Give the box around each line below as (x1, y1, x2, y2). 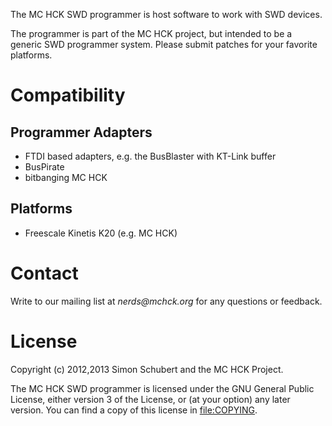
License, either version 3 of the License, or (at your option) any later (10, 393, 291, 405)
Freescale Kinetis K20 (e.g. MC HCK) (24, 227, 178, 239)
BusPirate (24, 161, 65, 173)
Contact (10, 262, 79, 284)
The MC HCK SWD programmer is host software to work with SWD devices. (10, 9, 323, 20)
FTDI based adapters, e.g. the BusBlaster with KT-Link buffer (24, 150, 277, 162)
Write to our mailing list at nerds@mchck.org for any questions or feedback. (10, 295, 323, 307)
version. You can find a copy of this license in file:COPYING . (10, 404, 258, 416)
